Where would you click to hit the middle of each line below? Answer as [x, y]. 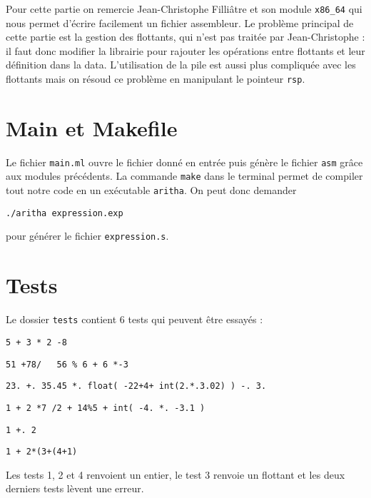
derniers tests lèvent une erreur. [75, 488]
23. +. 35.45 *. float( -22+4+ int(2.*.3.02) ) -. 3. [136, 386]
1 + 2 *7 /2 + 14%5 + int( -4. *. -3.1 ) [106, 408]
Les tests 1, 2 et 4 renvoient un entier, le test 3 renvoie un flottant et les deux [176, 474]
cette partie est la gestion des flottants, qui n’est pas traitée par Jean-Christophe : [185, 37]
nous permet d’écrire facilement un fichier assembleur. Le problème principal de [180, 22]
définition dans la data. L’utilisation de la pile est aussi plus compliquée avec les [181, 65]
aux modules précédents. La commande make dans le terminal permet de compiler [184, 176]
